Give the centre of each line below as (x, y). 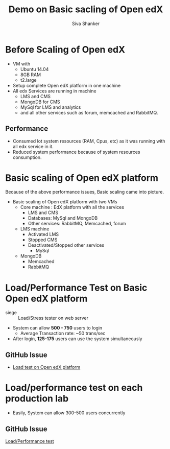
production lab (37, 399)
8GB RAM (31, 75)
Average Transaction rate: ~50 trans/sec (63, 334)
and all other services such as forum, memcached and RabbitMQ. (89, 112)
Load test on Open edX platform (46, 367)
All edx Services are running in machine (54, 91)
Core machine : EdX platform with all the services (72, 207)
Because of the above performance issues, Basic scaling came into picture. (85, 192)
